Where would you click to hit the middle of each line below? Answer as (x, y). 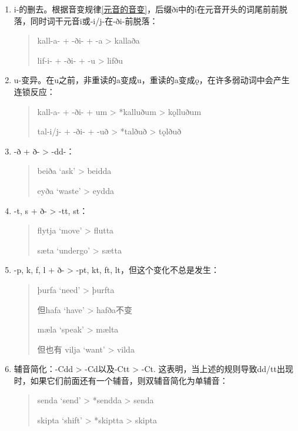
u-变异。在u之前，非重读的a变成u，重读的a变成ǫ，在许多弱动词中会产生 (152, 80)
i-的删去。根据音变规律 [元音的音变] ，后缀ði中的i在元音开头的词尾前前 (146, 9)
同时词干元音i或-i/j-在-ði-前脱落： (94, 20)
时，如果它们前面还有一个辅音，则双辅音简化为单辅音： (121, 380)
